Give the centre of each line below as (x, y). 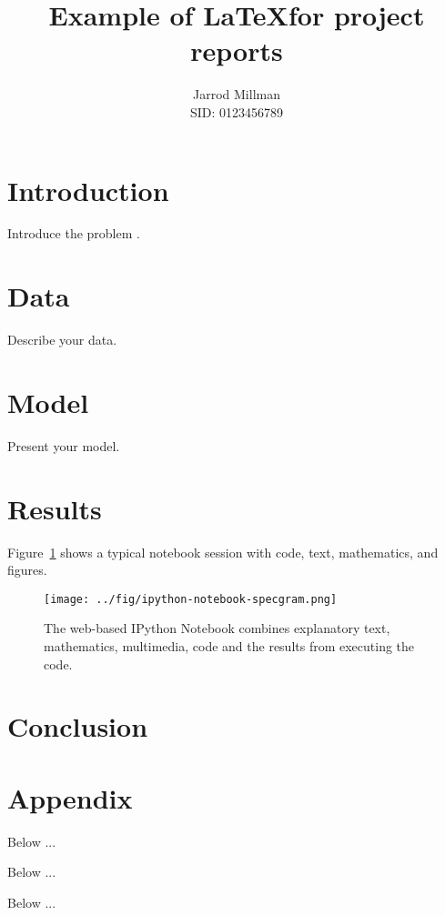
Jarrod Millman (237, 94)
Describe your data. (62, 340)
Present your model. (64, 445)
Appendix (70, 797)
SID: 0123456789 (237, 111)
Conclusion (78, 726)
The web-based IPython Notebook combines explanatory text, (217, 628)
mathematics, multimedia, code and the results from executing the (229, 646)
